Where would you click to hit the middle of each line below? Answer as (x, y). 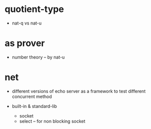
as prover (25, 43)
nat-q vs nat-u (27, 23)
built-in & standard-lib (34, 106)
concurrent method (32, 96)
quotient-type (34, 9)
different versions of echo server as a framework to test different (79, 91)
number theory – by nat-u (38, 57)
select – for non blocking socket (52, 121)
